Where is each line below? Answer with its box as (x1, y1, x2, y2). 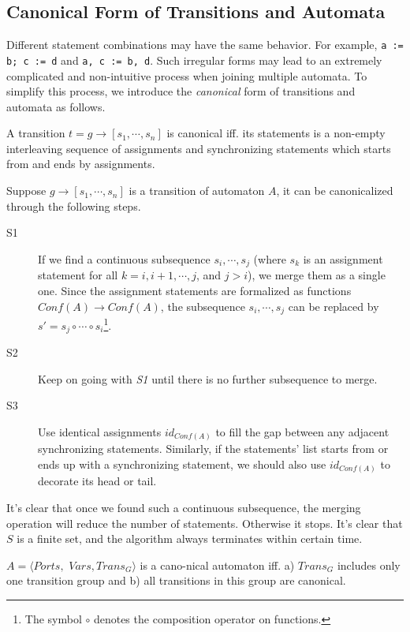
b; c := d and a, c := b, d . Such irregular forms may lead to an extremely (6, 51, 382, 68)
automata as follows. (6, 98, 106, 114)
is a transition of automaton (129, 182, 265, 199)
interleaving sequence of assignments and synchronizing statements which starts (6, 140, 391, 156)
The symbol (24, 611, 82, 627)
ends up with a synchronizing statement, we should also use (38, 455, 326, 472)
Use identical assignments (38, 423, 162, 439)
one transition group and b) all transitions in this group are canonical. (6, 572, 346, 589)
